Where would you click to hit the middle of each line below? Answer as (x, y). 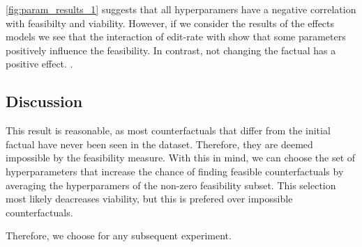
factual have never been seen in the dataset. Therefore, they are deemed (159, 144)
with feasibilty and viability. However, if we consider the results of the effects (170, 23)
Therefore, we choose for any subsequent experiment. (119, 236)
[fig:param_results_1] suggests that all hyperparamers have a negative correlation (181, 9)
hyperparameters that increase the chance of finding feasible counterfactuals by (175, 171)
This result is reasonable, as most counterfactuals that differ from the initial (168, 130)
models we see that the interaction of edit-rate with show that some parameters (176, 37)
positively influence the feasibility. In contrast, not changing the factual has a (171, 50)
